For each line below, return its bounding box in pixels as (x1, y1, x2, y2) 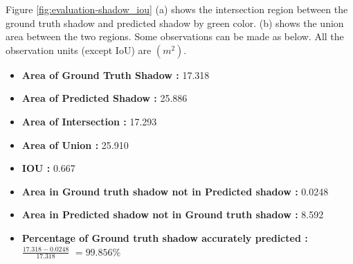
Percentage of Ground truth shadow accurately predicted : (21, 230, 308, 245)
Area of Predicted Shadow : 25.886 (21, 91, 188, 105)
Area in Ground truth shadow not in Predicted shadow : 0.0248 (21, 184, 329, 198)
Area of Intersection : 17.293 (21, 114, 157, 128)
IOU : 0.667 (21, 161, 75, 175)
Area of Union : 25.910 (21, 137, 129, 152)
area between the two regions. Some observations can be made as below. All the (6, 29, 344, 44)
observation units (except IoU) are (6, 42, 152, 57)
